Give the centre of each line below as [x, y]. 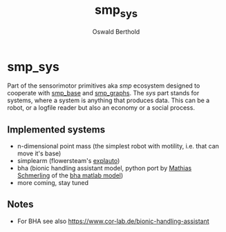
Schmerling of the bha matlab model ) [70, 175]
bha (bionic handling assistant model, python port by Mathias [104, 168]
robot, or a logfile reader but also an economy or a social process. [101, 108]
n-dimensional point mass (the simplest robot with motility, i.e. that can [118, 146]
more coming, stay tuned [53, 183]
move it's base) [39, 153]
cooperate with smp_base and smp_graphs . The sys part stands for [103, 93]
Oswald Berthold [116, 31]
